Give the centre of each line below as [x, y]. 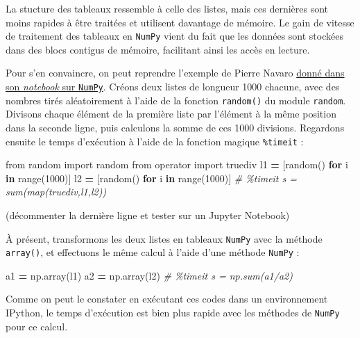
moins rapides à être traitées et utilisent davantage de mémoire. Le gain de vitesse [180, 22]
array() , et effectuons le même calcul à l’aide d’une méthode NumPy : [153, 252]
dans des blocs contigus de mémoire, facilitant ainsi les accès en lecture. [158, 49]
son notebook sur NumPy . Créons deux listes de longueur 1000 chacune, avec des [173, 87]
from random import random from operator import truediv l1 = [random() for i [177, 164]
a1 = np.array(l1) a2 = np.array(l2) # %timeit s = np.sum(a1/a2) [149, 275]
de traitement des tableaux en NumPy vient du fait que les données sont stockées [174, 36]
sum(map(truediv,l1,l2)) [56, 192]
